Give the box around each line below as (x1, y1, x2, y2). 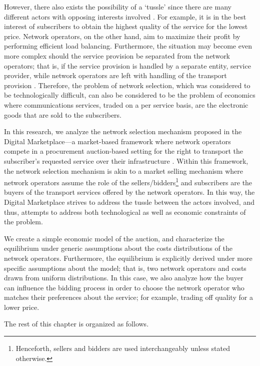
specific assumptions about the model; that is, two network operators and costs (4, 262, 246, 273)
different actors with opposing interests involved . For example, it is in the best (4, 11, 246, 22)
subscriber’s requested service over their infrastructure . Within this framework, (4, 155, 248, 166)
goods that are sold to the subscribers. (4, 109, 122, 120)
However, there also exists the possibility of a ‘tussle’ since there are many (4, 2, 231, 12)
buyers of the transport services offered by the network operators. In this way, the (4, 187, 255, 197)
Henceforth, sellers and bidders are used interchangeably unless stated (15, 343, 230, 353)
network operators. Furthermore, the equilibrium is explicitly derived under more (4, 252, 252, 263)
